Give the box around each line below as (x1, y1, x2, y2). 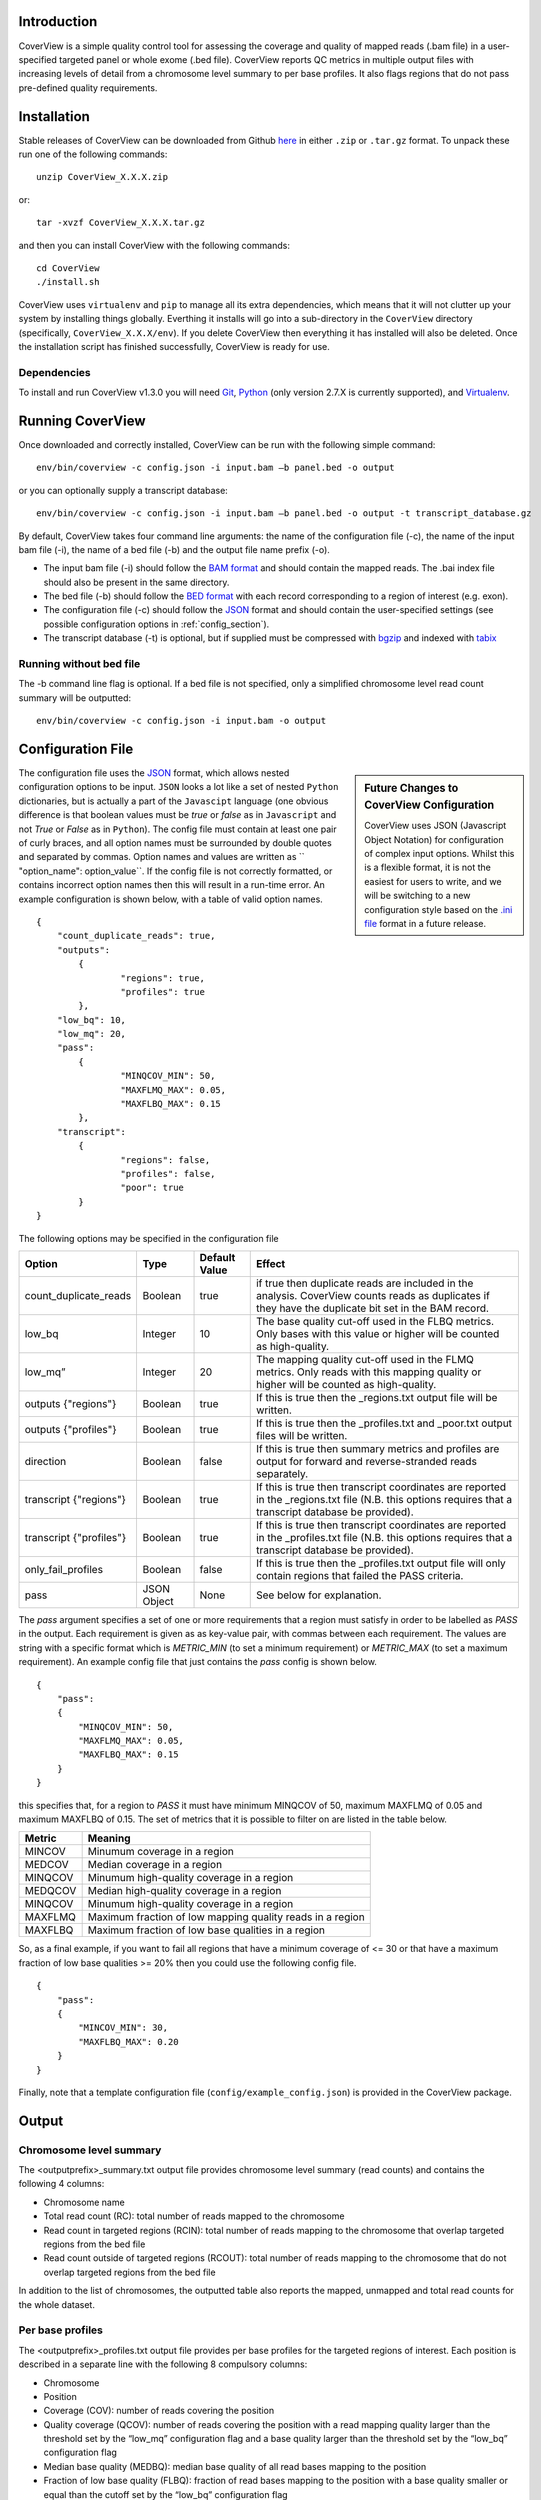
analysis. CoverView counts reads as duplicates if (255, 1288, 490, 1302)
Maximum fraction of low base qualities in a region (87, 1923, 325, 1937)
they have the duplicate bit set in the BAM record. (255, 1301, 490, 1315)
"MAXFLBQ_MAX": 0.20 (78, 2036, 179, 2047)
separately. (255, 1466, 309, 1480)
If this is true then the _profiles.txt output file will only (255, 1556, 507, 1570)
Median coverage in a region (87, 1858, 223, 1872)
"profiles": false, (120, 1168, 216, 1179)
